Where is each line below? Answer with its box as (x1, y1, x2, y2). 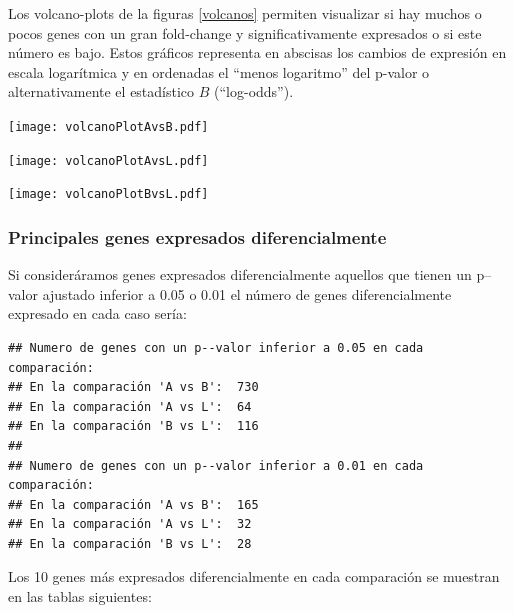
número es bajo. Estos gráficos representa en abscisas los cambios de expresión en (8, 42, 507, 63)
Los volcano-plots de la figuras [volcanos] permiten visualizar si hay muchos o (8, 3, 482, 23)
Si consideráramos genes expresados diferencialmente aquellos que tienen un (8, 264, 472, 285)
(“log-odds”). (214, 81, 294, 102)
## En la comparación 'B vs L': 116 (8, 419, 259, 434)
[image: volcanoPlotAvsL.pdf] (8, 153, 209, 168)
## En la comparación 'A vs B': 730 (8, 380, 259, 395)
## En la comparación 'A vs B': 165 (8, 497, 259, 512)
